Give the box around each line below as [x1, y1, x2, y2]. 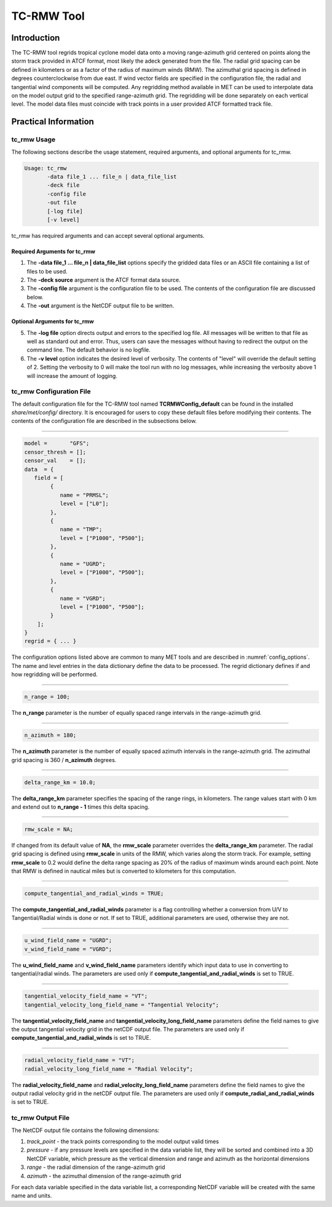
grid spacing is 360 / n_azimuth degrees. [11, 756, 117, 763]
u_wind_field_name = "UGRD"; [24, 937, 113, 944]
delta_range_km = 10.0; [24, 779, 97, 786]
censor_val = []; [24, 457, 86, 464]
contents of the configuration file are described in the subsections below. [11, 417, 197, 425]
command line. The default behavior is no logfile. [26, 346, 151, 353]
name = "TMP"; [60, 526, 103, 533]
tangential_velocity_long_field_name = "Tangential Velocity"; [24, 1001, 219, 1008]
